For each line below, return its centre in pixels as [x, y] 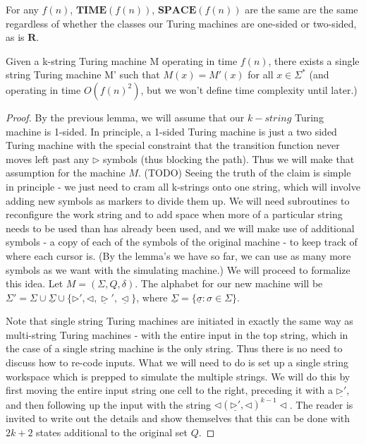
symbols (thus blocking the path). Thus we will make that [229, 158]
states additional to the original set [112, 432]
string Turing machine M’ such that [83, 74]
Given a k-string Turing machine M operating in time [122, 60]
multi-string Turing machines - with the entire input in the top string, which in [177, 334]
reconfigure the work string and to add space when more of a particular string [174, 214]
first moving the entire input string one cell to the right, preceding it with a [169, 390]
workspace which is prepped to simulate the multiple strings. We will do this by [178, 376]
